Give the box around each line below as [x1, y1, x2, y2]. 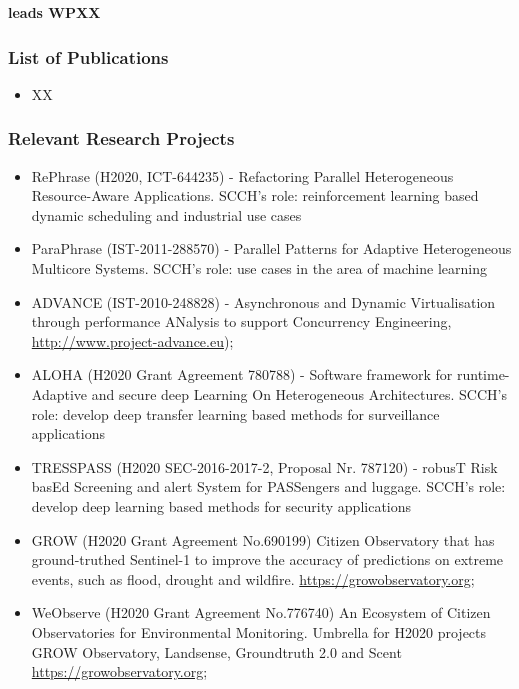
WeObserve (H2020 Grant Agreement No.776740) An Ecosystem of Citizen [31, 602, 491, 623]
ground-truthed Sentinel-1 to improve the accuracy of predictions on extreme [31, 549, 504, 570]
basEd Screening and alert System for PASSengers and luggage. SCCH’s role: [31, 476, 506, 497]
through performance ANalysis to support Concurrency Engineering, [31, 311, 452, 332]
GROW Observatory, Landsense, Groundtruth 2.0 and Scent [31, 641, 402, 662]
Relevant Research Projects [8, 126, 235, 151]
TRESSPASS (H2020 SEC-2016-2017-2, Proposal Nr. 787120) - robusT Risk [31, 456, 498, 477]
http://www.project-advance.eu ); [31, 330, 234, 351]
